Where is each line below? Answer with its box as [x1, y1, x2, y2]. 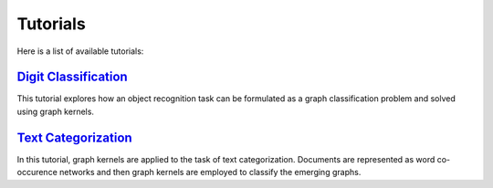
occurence [16, 167, 58, 178]
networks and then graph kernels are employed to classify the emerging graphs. [59, 167, 362, 178]
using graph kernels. [16, 106, 95, 117]
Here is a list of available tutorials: [16, 46, 144, 57]
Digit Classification [16, 69, 128, 85]
